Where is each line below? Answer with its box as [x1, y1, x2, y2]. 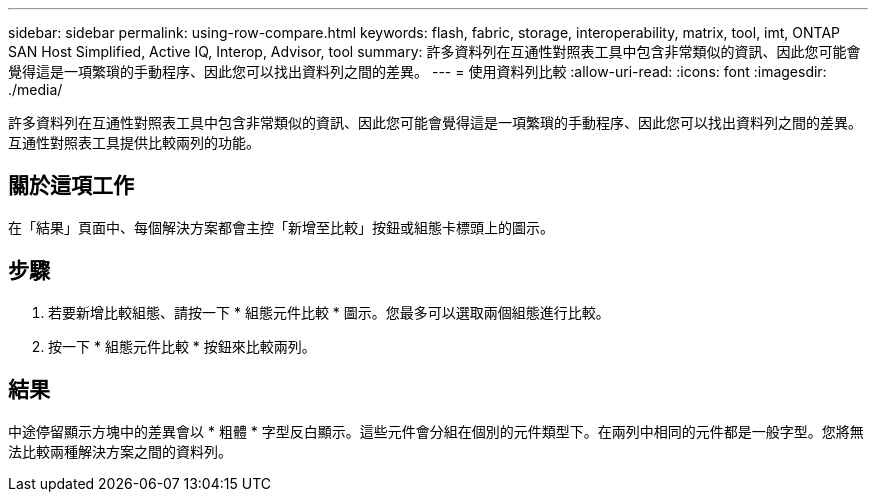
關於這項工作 [8, 173, 134, 199]
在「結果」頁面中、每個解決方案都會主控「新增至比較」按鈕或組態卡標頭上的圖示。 [8, 218, 554, 236]
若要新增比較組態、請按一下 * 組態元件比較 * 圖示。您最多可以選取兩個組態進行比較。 [48, 303, 610, 321]
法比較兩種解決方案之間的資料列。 [8, 442, 232, 460]
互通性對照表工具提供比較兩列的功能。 [8, 134, 260, 151]
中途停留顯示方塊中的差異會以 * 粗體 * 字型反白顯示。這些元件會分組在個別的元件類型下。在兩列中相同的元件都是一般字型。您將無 [8, 422, 864, 440]
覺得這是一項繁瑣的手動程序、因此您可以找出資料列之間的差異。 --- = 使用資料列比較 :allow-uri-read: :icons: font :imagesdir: [8, 63, 827, 80]
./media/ [8, 81, 63, 98]
